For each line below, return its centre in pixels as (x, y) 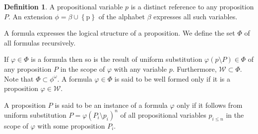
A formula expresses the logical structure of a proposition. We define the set (120, 33)
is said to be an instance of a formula (111, 105)
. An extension (31, 16)
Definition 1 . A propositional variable (64, 6)
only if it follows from (210, 105)
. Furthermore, (194, 68)
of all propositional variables (163, 114)
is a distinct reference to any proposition (192, 6)
